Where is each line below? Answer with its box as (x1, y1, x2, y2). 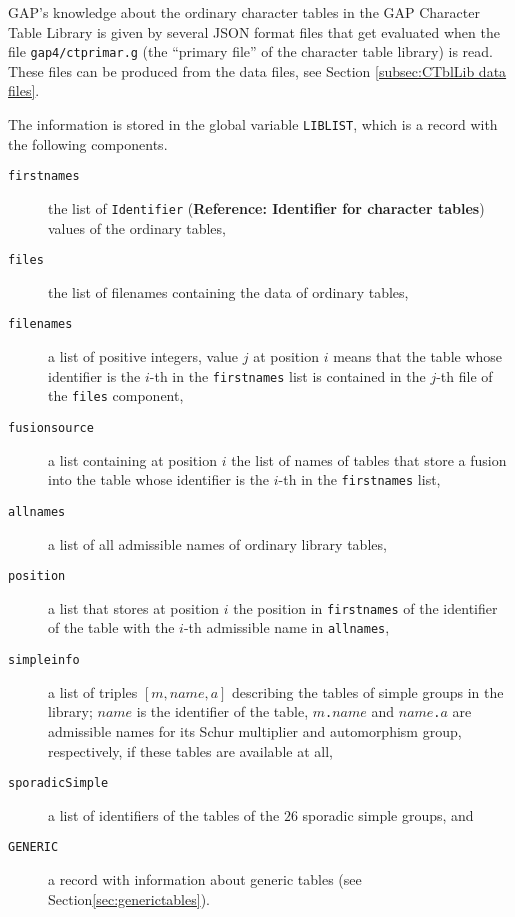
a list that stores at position (48, 597, 220, 618)
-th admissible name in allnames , (183, 617, 390, 638)
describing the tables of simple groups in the (232, 681, 504, 702)
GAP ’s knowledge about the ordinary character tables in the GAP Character (8, 2, 480, 22)
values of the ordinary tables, (48, 217, 226, 238)
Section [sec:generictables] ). (48, 888, 210, 909)
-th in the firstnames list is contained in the (149, 365, 426, 386)
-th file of (436, 365, 493, 386)
